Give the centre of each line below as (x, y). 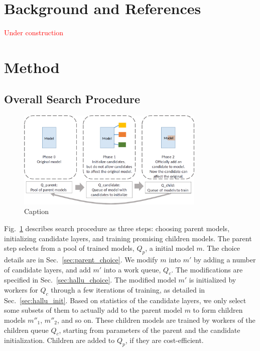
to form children (218, 310)
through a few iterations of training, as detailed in (128, 289)
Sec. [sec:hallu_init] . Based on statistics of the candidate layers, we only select (125, 300)
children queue (26, 330)
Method (32, 67)
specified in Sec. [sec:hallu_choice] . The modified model (90, 280)
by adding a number (225, 259)
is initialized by (213, 280)
